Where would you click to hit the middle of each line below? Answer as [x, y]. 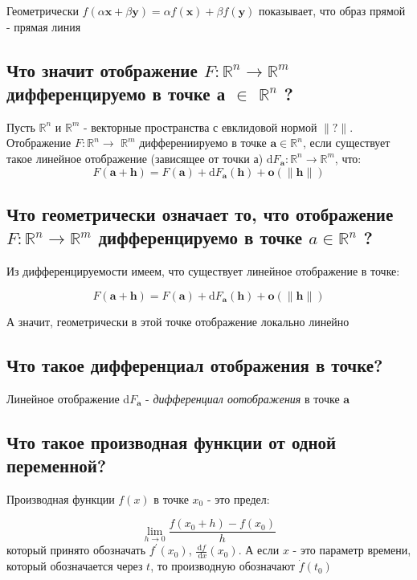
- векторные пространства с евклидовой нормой [200, 127]
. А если [259, 550]
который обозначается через [75, 566]
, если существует [346, 143]
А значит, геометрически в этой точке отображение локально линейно [178, 321]
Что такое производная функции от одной [172, 441]
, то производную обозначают [223, 566]
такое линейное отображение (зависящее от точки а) [135, 158]
